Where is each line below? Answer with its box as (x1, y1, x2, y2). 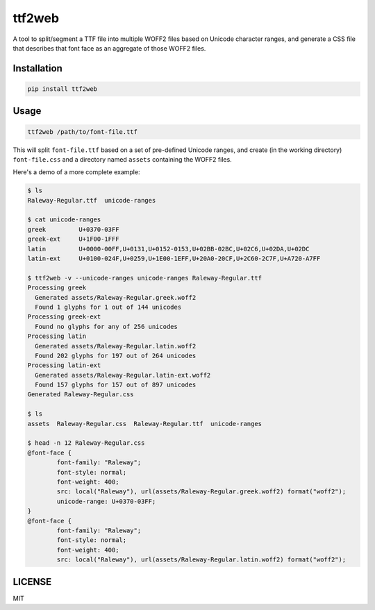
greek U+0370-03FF (27, 226, 119, 233)
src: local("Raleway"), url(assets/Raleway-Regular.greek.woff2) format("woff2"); (56, 488, 347, 495)
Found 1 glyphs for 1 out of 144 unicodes (35, 303, 182, 311)
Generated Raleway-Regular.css (27, 391, 135, 398)
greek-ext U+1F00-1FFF (27, 235, 119, 243)
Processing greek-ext (27, 313, 101, 321)
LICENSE (12, 576, 52, 588)
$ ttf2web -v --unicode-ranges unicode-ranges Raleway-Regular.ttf (27, 274, 262, 282)
